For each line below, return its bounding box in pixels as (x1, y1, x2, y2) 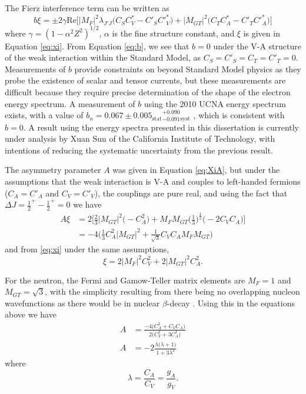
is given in (243, 26, 280, 39)
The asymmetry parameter (5, 163, 101, 176)
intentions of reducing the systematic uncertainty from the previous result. (5, 143, 273, 156)
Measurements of (5, 62, 66, 75)
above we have (5, 308, 56, 320)
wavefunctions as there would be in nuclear (5, 296, 160, 309)
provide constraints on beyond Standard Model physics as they (74, 62, 301, 75)
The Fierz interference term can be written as (5, 2, 169, 14)
